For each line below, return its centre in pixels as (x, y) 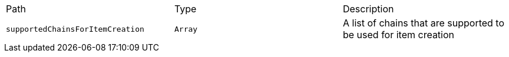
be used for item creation (399, 35)
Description (368, 9)
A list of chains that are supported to (424, 23)
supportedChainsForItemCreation (75, 29)
